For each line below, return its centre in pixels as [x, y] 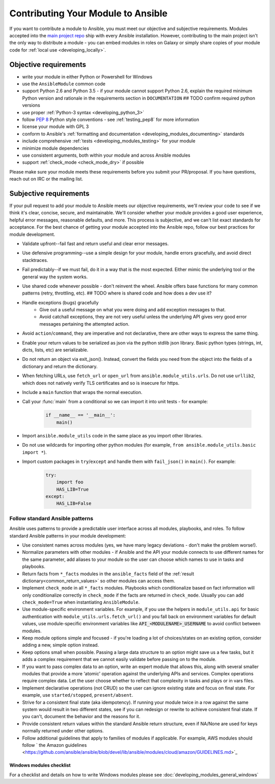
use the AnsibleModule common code [64, 84]
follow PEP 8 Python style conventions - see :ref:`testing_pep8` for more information [111, 119]
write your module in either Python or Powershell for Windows [87, 77]
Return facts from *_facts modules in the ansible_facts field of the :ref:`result [108, 574]
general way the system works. [55, 277]
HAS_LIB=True [73, 489]
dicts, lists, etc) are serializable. [55, 350]
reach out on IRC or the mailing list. [46, 179]
